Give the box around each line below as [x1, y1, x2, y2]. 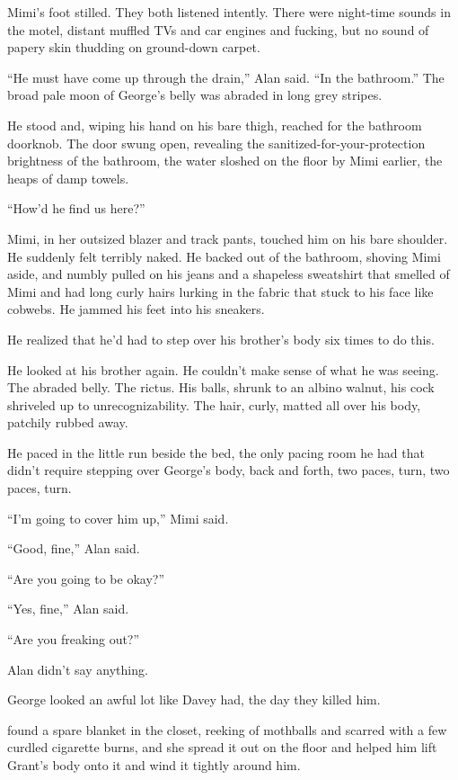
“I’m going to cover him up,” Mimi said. [7, 508, 229, 527]
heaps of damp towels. [7, 168, 129, 187]
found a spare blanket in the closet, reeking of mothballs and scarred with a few [7, 720, 447, 739]
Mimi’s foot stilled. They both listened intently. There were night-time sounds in [7, 3, 451, 21]
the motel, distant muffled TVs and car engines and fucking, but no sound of [7, 20, 429, 39]
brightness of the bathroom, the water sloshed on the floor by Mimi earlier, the [7, 151, 443, 170]
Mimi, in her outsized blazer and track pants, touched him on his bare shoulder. [7, 229, 448, 247]
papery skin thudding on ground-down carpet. [7, 38, 260, 57]
